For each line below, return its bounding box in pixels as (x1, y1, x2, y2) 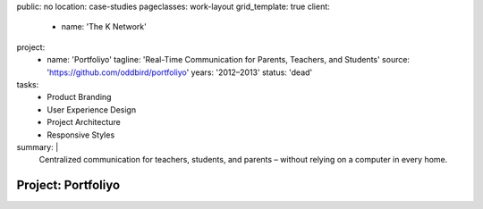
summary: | (16, 141, 59, 152)
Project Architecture (47, 117, 121, 128)
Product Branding (47, 92, 112, 103)
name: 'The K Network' (61, 21, 147, 32)
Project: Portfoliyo (16, 178, 121, 193)
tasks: (16, 79, 39, 89)
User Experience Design (47, 104, 137, 115)
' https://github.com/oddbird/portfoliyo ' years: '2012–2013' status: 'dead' (47, 67, 313, 78)
